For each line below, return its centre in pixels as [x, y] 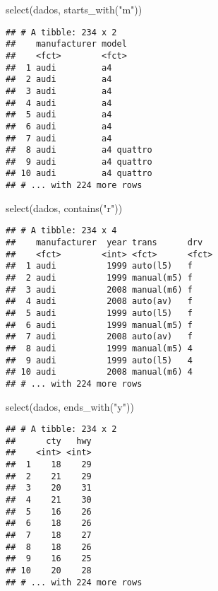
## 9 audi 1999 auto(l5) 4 [99, 360]
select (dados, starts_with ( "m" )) [74, 9]
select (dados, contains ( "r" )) [64, 207]
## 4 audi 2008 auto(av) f [99, 302]
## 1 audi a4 [59, 68]
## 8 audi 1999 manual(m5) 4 [99, 348]
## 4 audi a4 [59, 103]
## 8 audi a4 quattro [79, 150]
